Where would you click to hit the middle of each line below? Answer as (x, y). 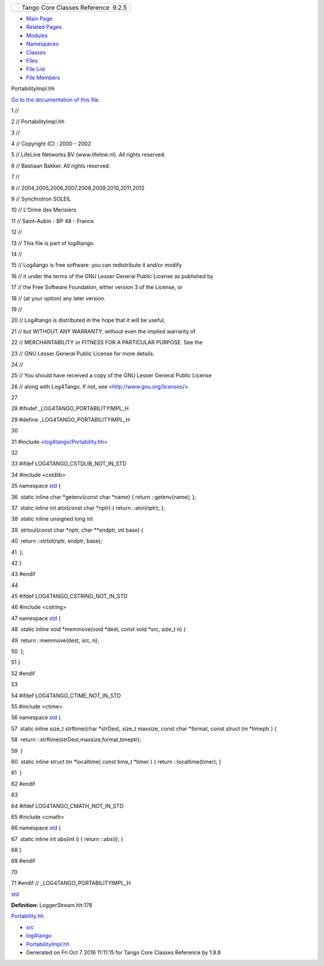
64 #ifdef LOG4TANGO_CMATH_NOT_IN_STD (67, 806)
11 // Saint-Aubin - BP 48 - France (52, 221)
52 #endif (23, 673)
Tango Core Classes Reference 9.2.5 (74, 8)
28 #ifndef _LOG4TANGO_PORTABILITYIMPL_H (70, 409)
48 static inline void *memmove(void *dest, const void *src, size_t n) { (98, 629)
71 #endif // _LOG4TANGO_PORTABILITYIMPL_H (71, 883)
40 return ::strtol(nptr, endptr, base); (56, 541)
